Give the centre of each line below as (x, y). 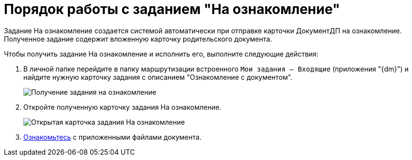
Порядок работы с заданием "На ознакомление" (172, 9)
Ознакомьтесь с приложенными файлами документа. (112, 137)
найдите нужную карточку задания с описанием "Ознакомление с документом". (158, 77)
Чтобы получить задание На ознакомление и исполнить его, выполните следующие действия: (161, 54)
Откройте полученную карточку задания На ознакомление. (122, 107)
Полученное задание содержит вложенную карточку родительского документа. (138, 39)
